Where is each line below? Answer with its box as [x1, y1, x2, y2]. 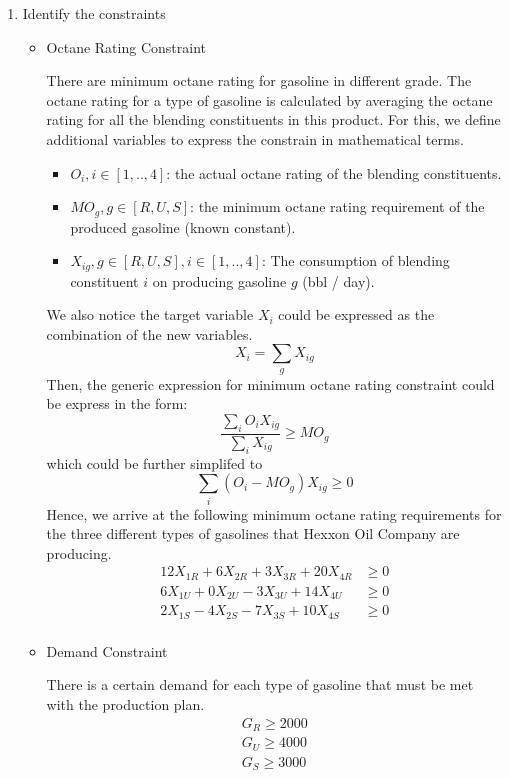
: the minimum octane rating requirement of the [190, 196, 485, 217]
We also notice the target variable [46, 304, 254, 325]
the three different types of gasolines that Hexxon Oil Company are [46, 523, 460, 544]
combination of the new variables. [46, 323, 253, 344]
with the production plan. [46, 694, 205, 715]
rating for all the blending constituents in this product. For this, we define [46, 109, 501, 130]
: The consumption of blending [261, 250, 450, 271]
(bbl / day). [302, 270, 375, 291]
